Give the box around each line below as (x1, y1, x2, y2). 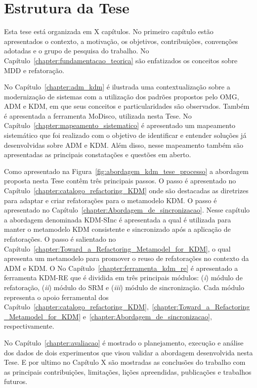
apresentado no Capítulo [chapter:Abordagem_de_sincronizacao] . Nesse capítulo (4, 205, 250, 215)
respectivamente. (4, 321, 54, 331)
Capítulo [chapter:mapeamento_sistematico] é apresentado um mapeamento (4, 120, 236, 130)
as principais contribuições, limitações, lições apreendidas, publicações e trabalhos (4, 366, 252, 377)
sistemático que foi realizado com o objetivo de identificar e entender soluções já (4, 130, 247, 140)
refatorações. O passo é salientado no (4, 234, 116, 244)
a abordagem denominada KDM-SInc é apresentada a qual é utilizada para (4, 214, 231, 224)
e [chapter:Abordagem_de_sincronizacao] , (83, 311, 212, 321)
